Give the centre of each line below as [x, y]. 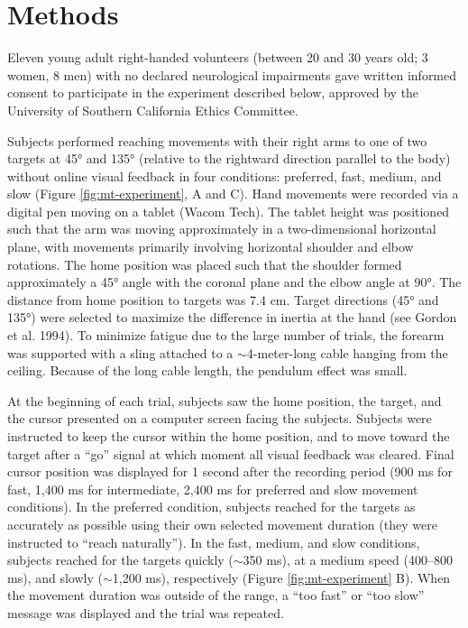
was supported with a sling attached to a [120, 352]
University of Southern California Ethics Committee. [153, 110]
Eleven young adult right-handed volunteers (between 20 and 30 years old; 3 [218, 57]
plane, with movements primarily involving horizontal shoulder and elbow [211, 247]
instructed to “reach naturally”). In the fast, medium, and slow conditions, [214, 542]
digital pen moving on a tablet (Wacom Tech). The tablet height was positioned [229, 211]
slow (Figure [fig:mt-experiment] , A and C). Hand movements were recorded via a [233, 194]
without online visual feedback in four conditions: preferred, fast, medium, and [225, 175]
